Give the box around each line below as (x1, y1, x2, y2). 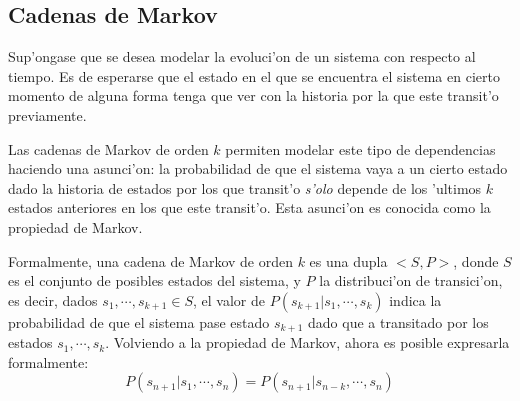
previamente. (8, 104, 87, 125)
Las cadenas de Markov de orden (8, 138, 209, 159)
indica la (389, 289, 442, 310)
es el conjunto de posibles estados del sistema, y (8, 270, 301, 291)
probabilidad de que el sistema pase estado (8, 311, 270, 332)
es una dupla (309, 250, 388, 271)
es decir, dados (8, 289, 98, 310)
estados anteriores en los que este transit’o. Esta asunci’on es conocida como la (8, 197, 491, 218)
